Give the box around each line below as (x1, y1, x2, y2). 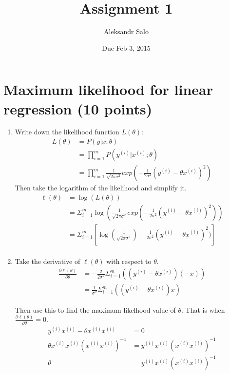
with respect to (106, 256, 152, 266)
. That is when (181, 304, 225, 315)
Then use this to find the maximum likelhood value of (15, 304, 176, 315)
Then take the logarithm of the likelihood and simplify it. (15, 183, 187, 193)
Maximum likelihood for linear (3, 79, 213, 99)
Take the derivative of (15, 256, 80, 266)
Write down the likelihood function (15, 127, 119, 137)
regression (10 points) (3, 98, 153, 118)
